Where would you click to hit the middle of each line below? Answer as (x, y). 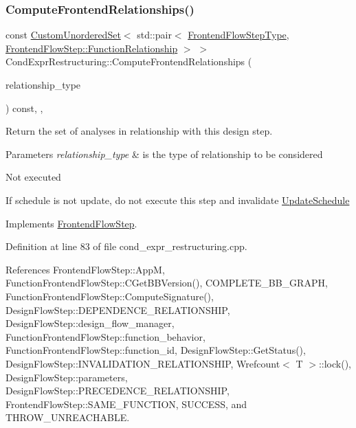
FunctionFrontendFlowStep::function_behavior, (105, 336)
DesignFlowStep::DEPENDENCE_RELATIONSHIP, (118, 309)
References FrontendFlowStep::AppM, (85, 269)
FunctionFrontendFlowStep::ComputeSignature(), (110, 296)
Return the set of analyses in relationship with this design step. (139, 131)
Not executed (33, 177)
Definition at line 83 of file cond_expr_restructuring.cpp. (126, 246)
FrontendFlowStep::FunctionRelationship (92, 48)
